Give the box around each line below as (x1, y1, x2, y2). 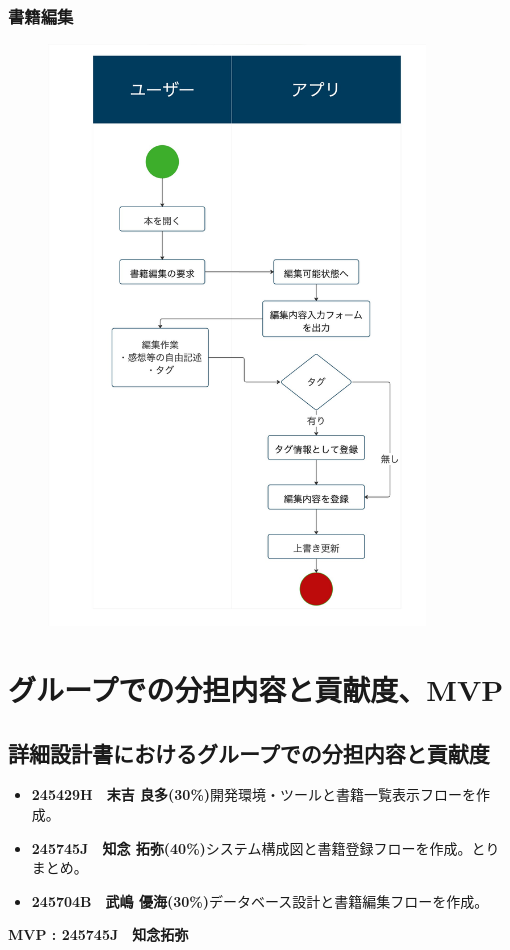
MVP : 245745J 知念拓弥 (8, 924, 189, 945)
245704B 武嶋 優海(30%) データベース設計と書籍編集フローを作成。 (31, 890, 489, 911)
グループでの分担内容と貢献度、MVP (8, 668, 504, 709)
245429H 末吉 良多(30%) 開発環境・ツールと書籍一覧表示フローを (31, 784, 477, 805)
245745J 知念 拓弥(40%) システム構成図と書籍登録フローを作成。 (31, 837, 472, 858)
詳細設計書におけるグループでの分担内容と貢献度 (8, 737, 490, 768)
